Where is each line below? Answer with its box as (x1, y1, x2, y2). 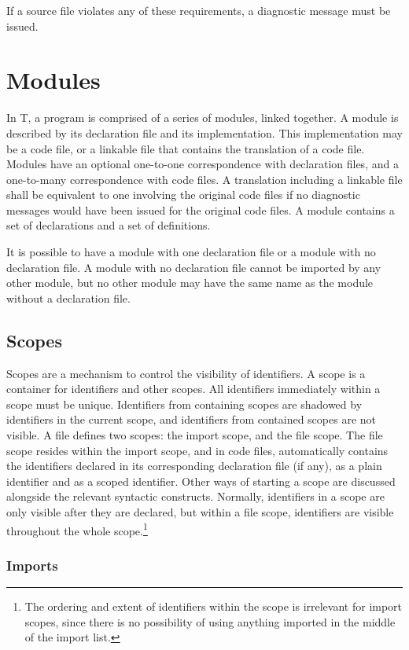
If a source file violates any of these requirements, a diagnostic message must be (6, 2, 391, 18)
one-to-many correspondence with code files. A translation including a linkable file (6, 171, 403, 187)
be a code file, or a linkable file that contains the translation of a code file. (6, 140, 365, 156)
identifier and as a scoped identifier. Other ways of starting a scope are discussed (6, 472, 396, 489)
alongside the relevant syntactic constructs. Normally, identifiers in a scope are (6, 488, 385, 505)
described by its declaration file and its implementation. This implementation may (6, 124, 403, 141)
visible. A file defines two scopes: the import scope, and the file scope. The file (6, 427, 383, 443)
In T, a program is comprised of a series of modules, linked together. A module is (6, 109, 399, 126)
